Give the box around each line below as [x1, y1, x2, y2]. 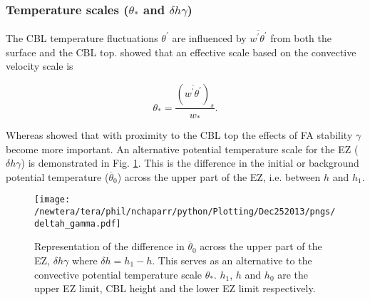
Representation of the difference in [34, 239, 185, 254]
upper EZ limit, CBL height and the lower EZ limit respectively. [34, 281, 316, 296]
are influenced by [172, 30, 247, 45]
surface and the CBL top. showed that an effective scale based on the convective [6, 44, 356, 59]
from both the [270, 30, 332, 45]
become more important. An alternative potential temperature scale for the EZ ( [6, 141, 359, 156]
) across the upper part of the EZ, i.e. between [117, 169, 321, 184]
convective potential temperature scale [34, 267, 202, 281]
